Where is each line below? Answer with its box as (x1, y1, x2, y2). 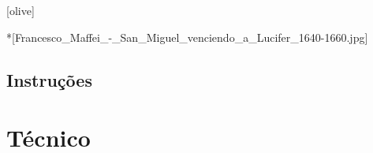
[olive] (6, 2, 35, 18)
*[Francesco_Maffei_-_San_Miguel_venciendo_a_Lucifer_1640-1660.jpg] (6, 28, 368, 45)
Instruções (6, 67, 92, 91)
